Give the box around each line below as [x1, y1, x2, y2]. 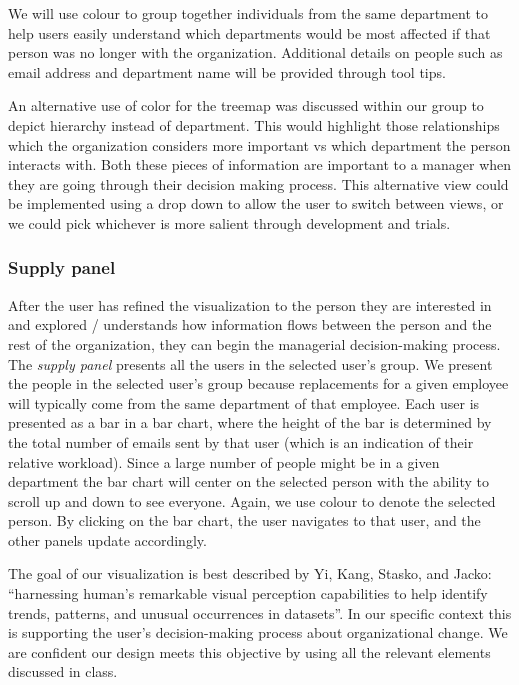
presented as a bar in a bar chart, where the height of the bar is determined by [8, 412, 492, 433]
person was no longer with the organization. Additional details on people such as [8, 42, 503, 63]
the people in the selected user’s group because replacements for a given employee [8, 373, 509, 394]
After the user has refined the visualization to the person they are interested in [8, 294, 492, 315]
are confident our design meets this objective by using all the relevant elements [8, 641, 491, 662]
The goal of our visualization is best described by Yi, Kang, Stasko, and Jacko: [8, 563, 492, 584]
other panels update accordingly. [8, 529, 207, 550]
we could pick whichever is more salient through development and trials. [8, 212, 451, 233]
